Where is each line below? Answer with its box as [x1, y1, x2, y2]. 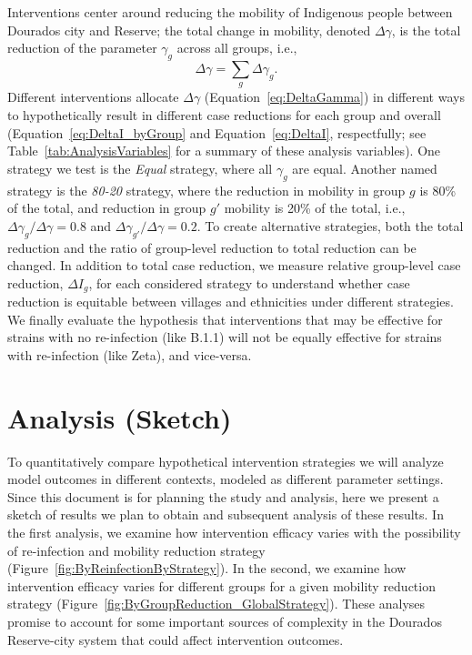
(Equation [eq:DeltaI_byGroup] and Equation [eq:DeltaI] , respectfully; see [7, 123, 427, 142]
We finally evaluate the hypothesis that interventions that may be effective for [7, 309, 443, 328]
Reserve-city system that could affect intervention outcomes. [7, 630, 344, 649]
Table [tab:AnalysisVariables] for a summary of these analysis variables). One [7, 141, 441, 160]
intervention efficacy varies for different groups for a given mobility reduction [7, 576, 436, 595]
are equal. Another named [292, 158, 437, 177]
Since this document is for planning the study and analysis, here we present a [7, 487, 439, 506]
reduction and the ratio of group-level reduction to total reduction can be [7, 237, 417, 257]
